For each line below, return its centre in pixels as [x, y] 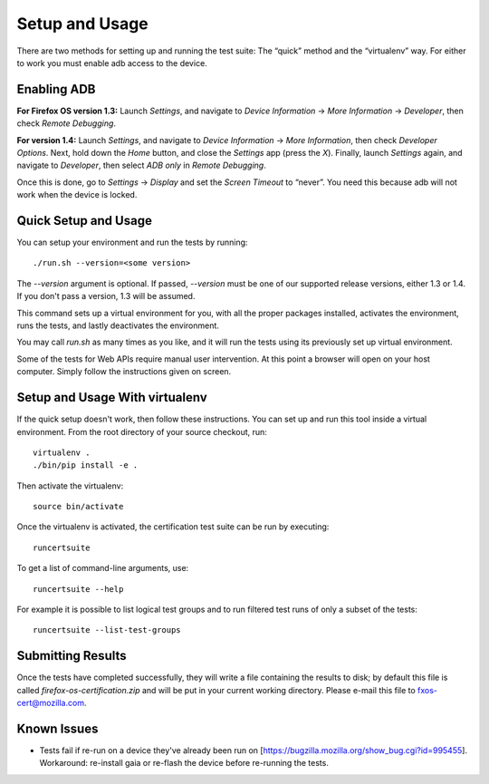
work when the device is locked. [77, 195]
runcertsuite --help [78, 589]
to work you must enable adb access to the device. [112, 63]
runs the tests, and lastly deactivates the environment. [118, 325]
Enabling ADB [56, 89]
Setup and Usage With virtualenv [112, 397]
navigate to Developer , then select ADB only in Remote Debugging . [141, 165]
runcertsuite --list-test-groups [107, 630]
